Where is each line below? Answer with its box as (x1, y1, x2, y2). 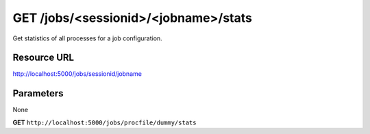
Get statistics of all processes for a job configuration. (12, 34, 162, 42)
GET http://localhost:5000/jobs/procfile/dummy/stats (12, 118, 197, 126)
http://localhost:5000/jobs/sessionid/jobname (12, 70, 142, 78)
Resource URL (12, 52, 75, 64)
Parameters (12, 88, 64, 99)
